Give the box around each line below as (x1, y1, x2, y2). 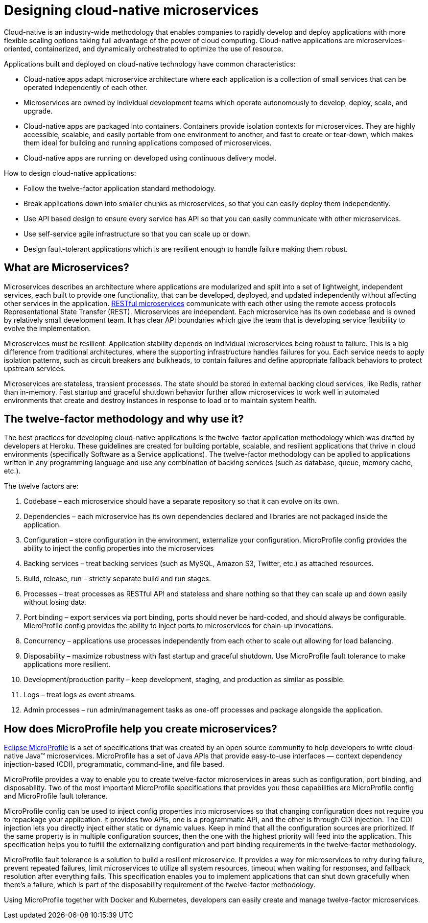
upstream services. (4, 364, 66, 373)
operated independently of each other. (24, 83, 148, 92)
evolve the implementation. (4, 324, 91, 332)
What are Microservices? (4, 261, 129, 274)
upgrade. (24, 106, 53, 115)
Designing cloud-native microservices (4, 2, 259, 19)
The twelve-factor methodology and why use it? (4, 413, 244, 426)
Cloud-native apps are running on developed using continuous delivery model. (24, 153, 277, 162)
